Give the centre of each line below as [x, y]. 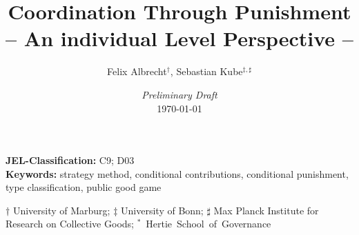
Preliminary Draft [179, 94]
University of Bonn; [162, 210]
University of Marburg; [61, 210]
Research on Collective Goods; [70, 224]
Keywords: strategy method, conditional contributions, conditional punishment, [177, 173]
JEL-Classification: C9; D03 [70, 160]
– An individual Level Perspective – [179, 38]
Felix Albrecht [137, 71]
